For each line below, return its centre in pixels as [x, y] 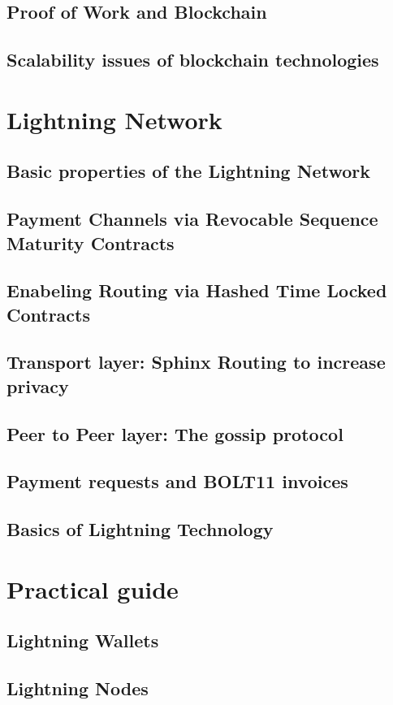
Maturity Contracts [91, 242]
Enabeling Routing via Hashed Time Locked [197, 290]
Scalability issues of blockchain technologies [193, 60]
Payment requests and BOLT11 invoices [177, 481]
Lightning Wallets [83, 640]
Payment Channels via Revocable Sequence [192, 219]
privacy [38, 385]
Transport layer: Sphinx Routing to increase [196, 362]
